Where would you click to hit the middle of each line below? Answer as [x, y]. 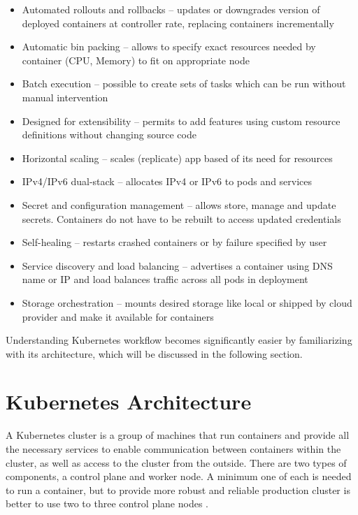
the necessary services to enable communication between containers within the [173, 449]
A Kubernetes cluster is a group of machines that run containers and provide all [178, 435]
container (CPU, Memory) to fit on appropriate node [136, 60]
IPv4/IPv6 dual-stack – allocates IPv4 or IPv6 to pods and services [167, 181]
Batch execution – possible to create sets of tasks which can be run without [184, 84]
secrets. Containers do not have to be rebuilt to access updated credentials [181, 218]
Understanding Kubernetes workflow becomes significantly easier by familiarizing [179, 340]
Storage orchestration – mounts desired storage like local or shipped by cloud [187, 302]
